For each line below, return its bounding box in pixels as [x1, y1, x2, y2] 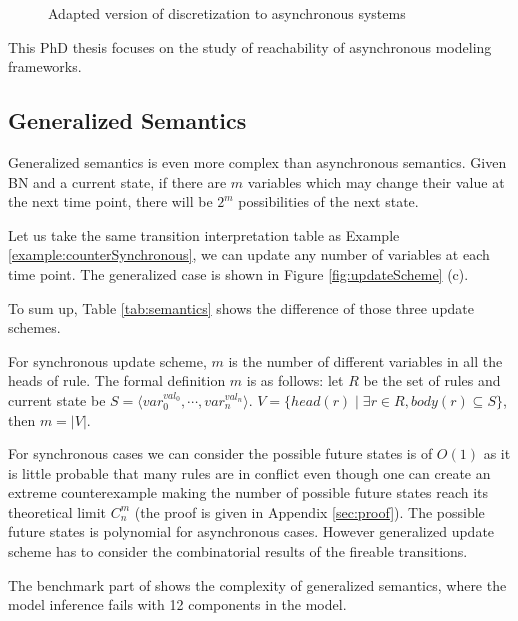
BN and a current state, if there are [8, 171, 227, 192]
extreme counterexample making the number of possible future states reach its [8, 482, 489, 503]
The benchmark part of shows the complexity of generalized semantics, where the [8, 574, 507, 595]
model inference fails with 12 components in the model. [8, 594, 347, 615]
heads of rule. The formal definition [8, 370, 226, 391]
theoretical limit [8, 501, 107, 522]
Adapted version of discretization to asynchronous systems [48, 3, 406, 23]
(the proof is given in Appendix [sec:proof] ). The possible [134, 501, 485, 522]
